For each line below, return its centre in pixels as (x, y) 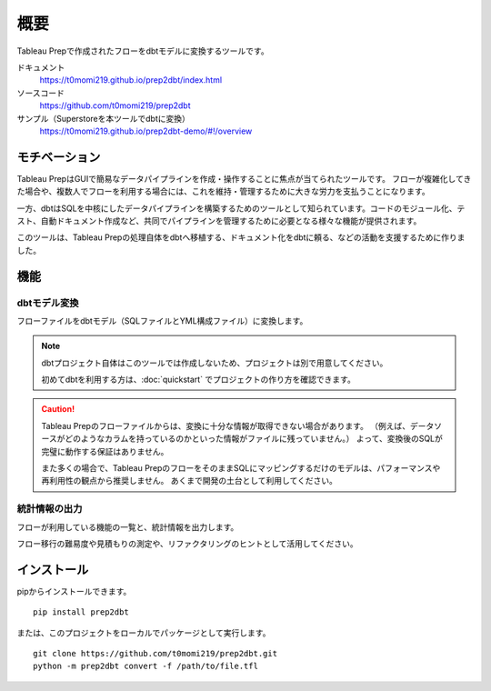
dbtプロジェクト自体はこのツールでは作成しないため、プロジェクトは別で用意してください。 (215, 363)
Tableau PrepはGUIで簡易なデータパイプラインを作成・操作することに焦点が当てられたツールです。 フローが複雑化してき (244, 178)
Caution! (58, 409)
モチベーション (59, 157)
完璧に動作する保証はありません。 (105, 451)
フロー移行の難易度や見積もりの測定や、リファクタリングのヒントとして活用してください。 (187, 543)
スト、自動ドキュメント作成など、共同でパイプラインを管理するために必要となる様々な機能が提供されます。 (219, 220)
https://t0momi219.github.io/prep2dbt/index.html (131, 80)
